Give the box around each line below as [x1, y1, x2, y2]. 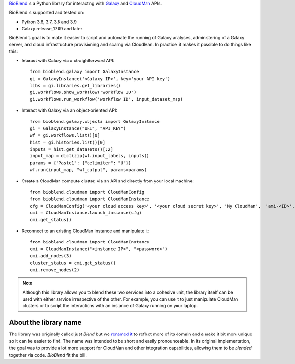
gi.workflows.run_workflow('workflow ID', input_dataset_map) [30, 96, 183, 102]
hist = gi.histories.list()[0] [30, 139, 106, 145]
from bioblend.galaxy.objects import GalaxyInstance [30, 119, 160, 124]
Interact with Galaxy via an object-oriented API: [21, 107, 118, 113]
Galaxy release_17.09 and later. [21, 26, 84, 31]
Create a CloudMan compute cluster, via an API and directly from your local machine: [21, 178, 194, 184]
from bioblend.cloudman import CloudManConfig [30, 189, 145, 195]
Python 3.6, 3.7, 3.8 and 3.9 [21, 19, 77, 25]
